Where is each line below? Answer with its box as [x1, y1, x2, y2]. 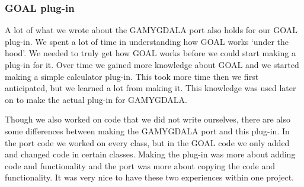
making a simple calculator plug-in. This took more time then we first [5, 70, 259, 82]
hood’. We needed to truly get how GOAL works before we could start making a [5, 47, 296, 59]
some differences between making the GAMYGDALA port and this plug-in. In [5, 124, 290, 137]
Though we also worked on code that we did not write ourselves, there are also [5, 113, 290, 125]
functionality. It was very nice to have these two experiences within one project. [5, 171, 294, 183]
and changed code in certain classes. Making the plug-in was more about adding [5, 148, 296, 160]
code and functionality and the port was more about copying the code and [5, 159, 275, 172]
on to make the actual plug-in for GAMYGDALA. [5, 93, 187, 105]
